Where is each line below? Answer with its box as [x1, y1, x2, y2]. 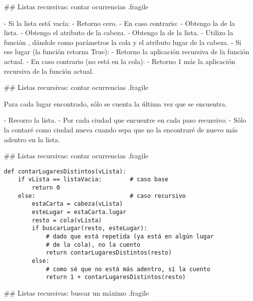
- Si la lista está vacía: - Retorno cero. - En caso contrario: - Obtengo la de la [4, 18, 235, 28]
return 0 [32, 184, 60, 192]
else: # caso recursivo [18, 192, 186, 199]
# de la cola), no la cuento [45, 241, 141, 248]
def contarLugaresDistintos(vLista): [4, 168, 126, 175]
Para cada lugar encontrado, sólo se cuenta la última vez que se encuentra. [4, 98, 227, 108]
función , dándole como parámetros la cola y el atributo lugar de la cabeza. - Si [4, 37, 241, 47]
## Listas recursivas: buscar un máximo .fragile [4, 287, 149, 298]
